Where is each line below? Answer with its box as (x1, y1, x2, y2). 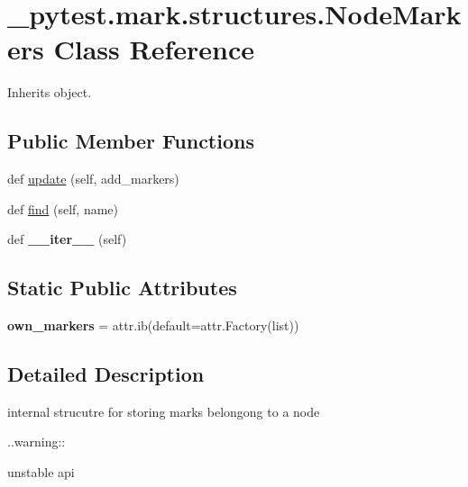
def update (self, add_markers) (7, 169, 179, 188)
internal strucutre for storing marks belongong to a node (7, 401, 320, 420)
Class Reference (53, 31, 254, 68)
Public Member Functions (7, 127, 254, 155)
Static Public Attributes (7, 274, 237, 302)
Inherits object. (7, 83, 92, 102)
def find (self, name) (7, 199, 118, 218)
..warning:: (7, 432, 66, 451)
